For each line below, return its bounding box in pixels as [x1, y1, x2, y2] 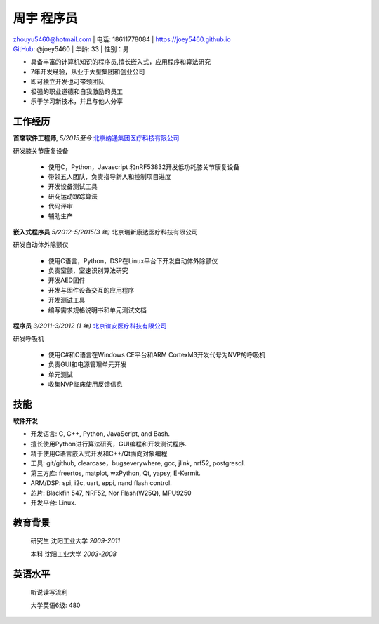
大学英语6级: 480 [30, 601, 81, 609]
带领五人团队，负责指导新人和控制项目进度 [48, 172, 171, 180]
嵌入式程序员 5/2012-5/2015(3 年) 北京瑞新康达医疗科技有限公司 [13, 227, 198, 236]
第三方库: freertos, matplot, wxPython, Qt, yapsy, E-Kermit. [30, 469, 201, 477]
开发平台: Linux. [30, 498, 77, 507]
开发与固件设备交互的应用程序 [48, 286, 135, 294]
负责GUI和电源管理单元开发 [48, 360, 127, 369]
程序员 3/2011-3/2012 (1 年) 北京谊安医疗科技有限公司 [13, 321, 167, 330]
